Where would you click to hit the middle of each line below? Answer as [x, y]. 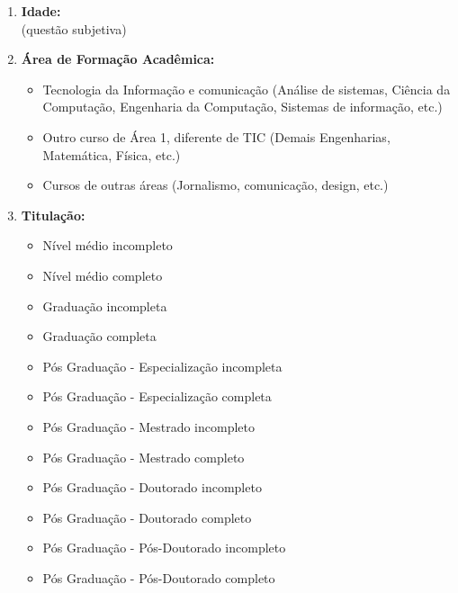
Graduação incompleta [105, 305]
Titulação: [53, 215]
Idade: [41, 11]
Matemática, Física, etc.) [112, 154]
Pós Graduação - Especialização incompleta [162, 366]
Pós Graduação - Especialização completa [157, 396]
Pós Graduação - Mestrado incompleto [149, 426]
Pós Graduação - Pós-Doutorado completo [159, 577]
